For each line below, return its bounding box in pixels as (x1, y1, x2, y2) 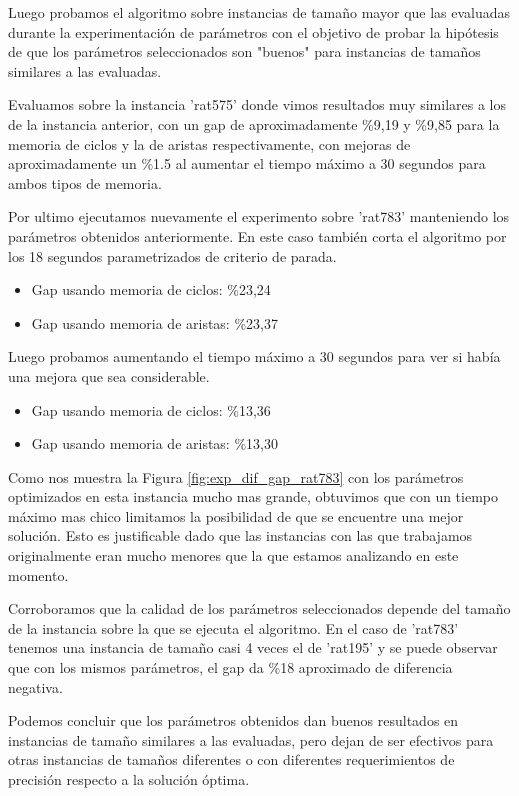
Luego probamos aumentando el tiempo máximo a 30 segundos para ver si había (8, 346, 501, 367)
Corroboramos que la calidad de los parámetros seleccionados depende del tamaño (8, 598, 511, 619)
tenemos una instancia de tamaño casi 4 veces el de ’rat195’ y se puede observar (8, 637, 498, 658)
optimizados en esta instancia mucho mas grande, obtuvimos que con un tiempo (8, 486, 499, 507)
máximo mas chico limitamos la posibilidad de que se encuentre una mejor (8, 505, 464, 526)
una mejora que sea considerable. (8, 365, 210, 386)
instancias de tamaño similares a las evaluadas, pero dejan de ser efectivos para (8, 729, 494, 750)
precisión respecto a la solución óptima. (8, 769, 250, 789)
